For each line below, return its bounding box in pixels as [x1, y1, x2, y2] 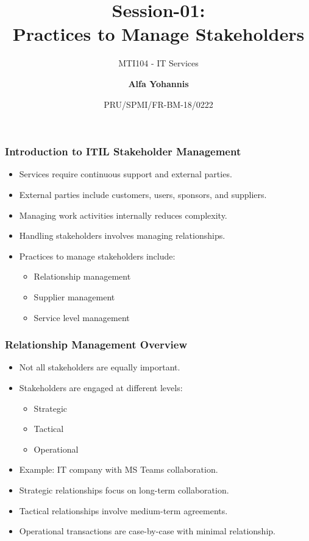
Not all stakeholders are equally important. [19, 361, 180, 373]
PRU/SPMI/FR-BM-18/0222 [104, 97, 213, 110]
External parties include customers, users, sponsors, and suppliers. [19, 188, 267, 200]
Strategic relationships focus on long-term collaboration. [19, 483, 229, 496]
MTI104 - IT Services [118, 57, 199, 69]
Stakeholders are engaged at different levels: [19, 381, 183, 394]
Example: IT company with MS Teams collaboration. [19, 463, 218, 476]
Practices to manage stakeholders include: [19, 249, 176, 262]
